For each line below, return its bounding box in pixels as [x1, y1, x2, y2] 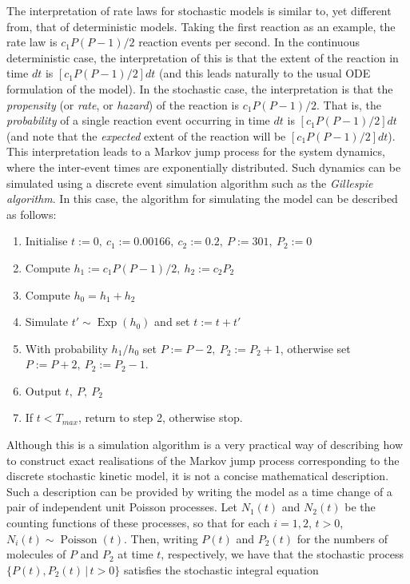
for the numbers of [297, 530, 388, 546]
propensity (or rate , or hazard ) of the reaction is [6, 96, 239, 113]
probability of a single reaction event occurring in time [6, 112, 270, 129]
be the [344, 499, 376, 515]
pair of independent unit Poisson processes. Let [6, 499, 238, 515]
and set [154, 313, 190, 330]
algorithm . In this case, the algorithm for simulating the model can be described [6, 190, 398, 207]
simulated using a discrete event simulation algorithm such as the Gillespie [6, 174, 373, 191]
